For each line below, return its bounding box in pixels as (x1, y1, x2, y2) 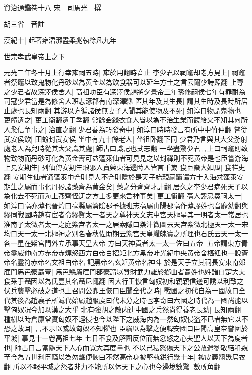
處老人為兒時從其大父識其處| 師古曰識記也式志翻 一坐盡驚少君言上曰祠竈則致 (4, 143, 248, 153)
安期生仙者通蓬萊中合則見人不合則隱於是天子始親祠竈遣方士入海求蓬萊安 (13, 171, 244, 181)
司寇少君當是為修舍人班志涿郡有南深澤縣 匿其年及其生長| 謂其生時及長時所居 (4, 96, 248, 106)
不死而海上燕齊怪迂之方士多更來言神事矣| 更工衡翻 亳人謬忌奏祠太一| (24, 191, 243, 201)
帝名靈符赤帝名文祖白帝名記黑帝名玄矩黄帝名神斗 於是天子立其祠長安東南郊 (4, 257, 246, 267)
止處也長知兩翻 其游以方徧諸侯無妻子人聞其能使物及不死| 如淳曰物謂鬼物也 (4, 105, 241, 115)
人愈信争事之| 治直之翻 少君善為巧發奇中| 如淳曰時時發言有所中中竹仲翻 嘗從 (4, 124, 248, 134)
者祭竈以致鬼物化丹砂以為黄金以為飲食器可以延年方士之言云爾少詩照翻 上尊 (4, 76, 244, 87)
